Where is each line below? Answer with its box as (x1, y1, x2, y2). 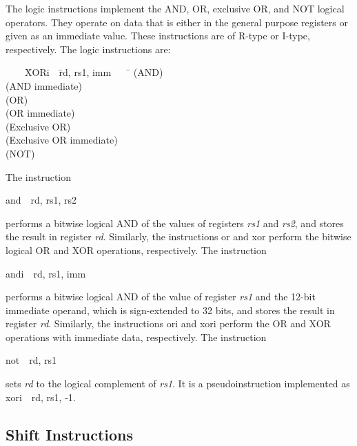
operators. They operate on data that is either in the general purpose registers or (6, 14, 348, 29)
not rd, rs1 (6, 353, 57, 367)
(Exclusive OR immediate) (6, 133, 118, 147)
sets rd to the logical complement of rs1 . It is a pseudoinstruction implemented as (6, 376, 350, 391)
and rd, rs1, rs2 (6, 193, 76, 207)
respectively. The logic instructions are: (6, 41, 171, 56)
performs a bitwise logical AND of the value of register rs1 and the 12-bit (6, 289, 316, 304)
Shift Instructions (6, 423, 134, 445)
